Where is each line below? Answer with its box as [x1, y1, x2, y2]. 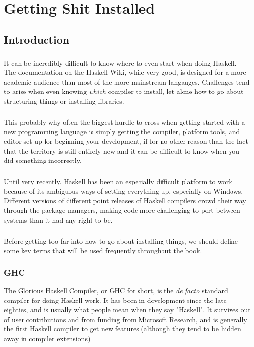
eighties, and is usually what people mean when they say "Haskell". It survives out [4, 304, 251, 315]
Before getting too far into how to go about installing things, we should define [4, 235, 238, 246]
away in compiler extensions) [4, 333, 91, 343]
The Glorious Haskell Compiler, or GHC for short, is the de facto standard [4, 285, 228, 295]
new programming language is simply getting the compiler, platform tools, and [4, 126, 240, 137]
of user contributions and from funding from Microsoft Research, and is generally [4, 314, 247, 324]
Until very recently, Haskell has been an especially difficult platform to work [4, 176, 232, 186]
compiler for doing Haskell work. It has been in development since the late [4, 295, 227, 305]
